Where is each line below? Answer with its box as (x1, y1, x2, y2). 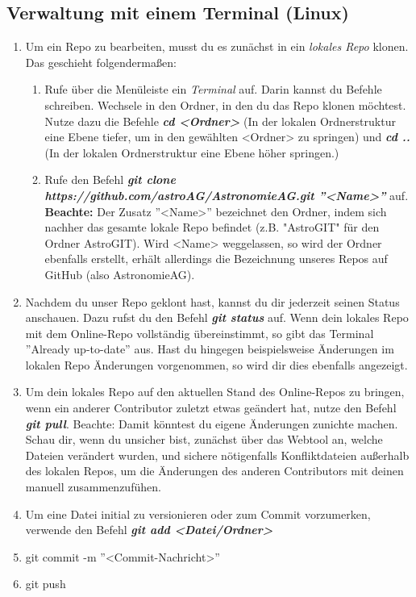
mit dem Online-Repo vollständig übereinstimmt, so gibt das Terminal (25, 324, 374, 341)
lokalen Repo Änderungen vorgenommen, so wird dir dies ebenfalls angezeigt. (25, 356, 408, 373)
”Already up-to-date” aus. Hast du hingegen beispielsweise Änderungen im (25, 340, 394, 357)
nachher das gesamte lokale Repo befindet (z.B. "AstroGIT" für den (44, 219, 380, 236)
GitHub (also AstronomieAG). (44, 265, 195, 282)
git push (25, 575, 66, 592)
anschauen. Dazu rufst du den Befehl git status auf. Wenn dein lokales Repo (25, 309, 409, 326)
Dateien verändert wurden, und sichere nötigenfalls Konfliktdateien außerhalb (25, 446, 410, 463)
